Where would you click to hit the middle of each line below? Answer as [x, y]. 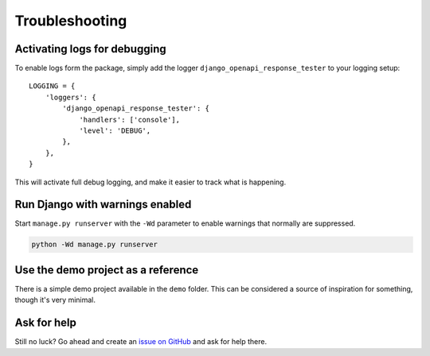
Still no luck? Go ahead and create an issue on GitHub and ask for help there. [141, 342]
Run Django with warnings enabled [103, 205]
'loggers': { [70, 97]
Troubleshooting [71, 21]
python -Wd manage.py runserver [95, 245]
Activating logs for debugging [90, 49]
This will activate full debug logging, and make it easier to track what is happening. [150, 182]
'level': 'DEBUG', [115, 131]
